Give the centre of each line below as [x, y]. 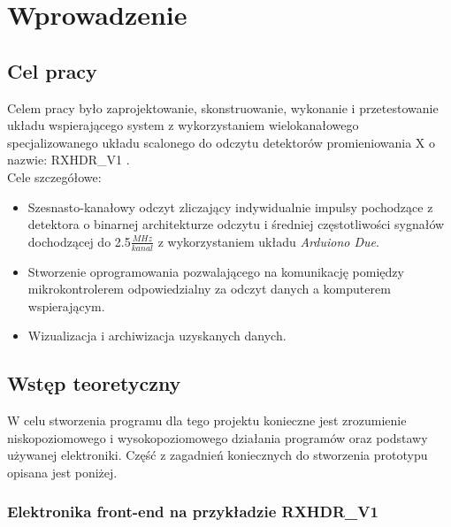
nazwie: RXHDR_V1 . [69, 160]
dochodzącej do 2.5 [79, 241]
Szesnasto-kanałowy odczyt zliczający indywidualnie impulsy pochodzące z [230, 206]
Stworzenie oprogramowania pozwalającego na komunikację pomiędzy [216, 271]
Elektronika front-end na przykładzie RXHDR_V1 [193, 512]
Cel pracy [52, 70]
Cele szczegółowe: [54, 176]
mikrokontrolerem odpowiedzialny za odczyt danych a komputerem [209, 289]
